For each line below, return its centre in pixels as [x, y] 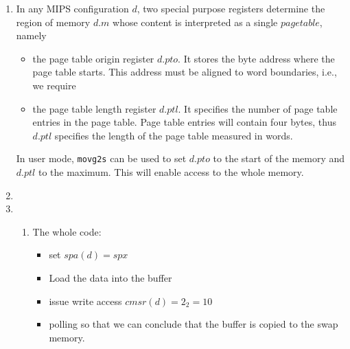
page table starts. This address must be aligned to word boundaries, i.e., [185, 72]
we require [54, 85]
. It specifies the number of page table [258, 108]
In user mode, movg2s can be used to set [101, 158]
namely [31, 35]
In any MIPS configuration [72, 8]
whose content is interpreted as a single [195, 22]
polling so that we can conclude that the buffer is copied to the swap [194, 324]
